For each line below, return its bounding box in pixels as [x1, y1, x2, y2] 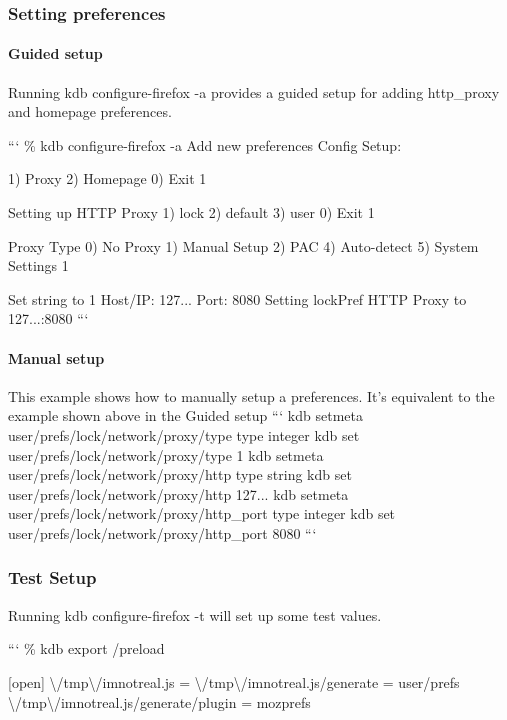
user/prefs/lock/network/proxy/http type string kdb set [8, 464, 352, 485]
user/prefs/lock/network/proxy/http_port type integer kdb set [8, 503, 396, 524]
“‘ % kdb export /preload [8, 638, 165, 659]
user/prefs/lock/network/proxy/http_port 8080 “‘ [8, 522, 317, 543]
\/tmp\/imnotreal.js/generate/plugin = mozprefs [8, 691, 311, 712]
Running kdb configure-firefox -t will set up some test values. [8, 604, 382, 625]
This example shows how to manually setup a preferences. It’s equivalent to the [8, 385, 495, 406]
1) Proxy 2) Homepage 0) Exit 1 [8, 168, 207, 189]
